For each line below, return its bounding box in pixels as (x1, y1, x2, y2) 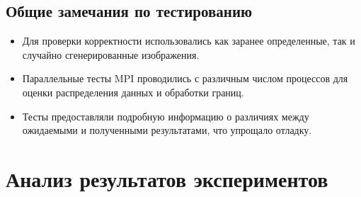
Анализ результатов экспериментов (6, 164, 328, 193)
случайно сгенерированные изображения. (22, 47, 200, 62)
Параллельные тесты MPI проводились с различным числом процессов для (22, 71, 348, 86)
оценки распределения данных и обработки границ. (22, 84, 244, 99)
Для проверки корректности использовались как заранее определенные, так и (22, 33, 355, 48)
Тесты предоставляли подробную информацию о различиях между (22, 108, 309, 123)
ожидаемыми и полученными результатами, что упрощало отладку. (22, 123, 312, 137)
